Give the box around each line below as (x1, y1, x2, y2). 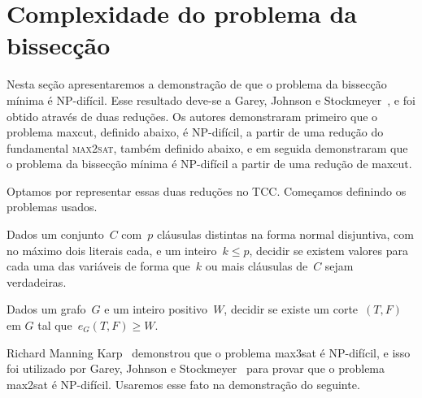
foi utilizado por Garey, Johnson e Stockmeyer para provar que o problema (7, 360, 385, 377)
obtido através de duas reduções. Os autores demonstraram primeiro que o (7, 107, 378, 124)
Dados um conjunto (7, 226, 104, 243)
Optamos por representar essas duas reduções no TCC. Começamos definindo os (7, 182, 407, 199)
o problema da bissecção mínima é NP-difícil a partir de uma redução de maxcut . (7, 155, 412, 172)
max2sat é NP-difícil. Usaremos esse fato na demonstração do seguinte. (7, 375, 360, 392)
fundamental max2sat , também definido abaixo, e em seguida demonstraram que (7, 139, 408, 156)
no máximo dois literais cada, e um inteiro (7, 241, 217, 258)
